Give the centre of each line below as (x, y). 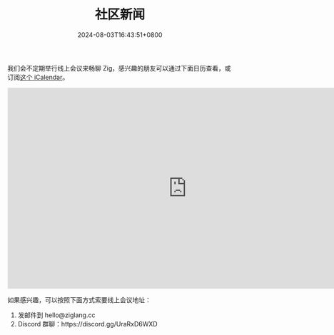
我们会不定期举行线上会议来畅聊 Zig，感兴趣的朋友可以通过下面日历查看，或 (119, 68)
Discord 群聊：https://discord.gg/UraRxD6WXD (88, 324)
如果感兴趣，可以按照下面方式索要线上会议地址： (79, 299)
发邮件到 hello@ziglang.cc (56, 315)
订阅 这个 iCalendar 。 (38, 77)
